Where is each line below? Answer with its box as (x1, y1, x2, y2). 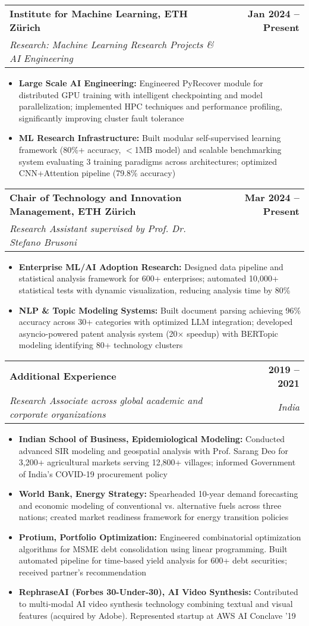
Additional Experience (10, 369, 116, 383)
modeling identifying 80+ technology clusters (18, 339, 183, 351)
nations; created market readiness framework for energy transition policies (18, 511, 289, 523)
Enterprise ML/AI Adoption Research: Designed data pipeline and (18, 260, 283, 273)
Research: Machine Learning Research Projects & (10, 37, 214, 51)
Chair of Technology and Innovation (10, 190, 182, 204)
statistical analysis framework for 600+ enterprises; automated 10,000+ (18, 272, 279, 284)
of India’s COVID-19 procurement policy (18, 467, 168, 480)
